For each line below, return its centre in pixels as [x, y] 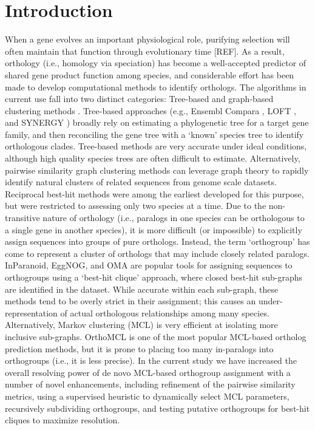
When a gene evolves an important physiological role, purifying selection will [147, 39]
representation [31, 312]
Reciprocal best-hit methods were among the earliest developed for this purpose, [154, 193]
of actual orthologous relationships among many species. [165, 312]
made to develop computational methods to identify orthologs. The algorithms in [156, 87]
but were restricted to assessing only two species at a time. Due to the [136, 206]
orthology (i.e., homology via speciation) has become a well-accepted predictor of [156, 63]
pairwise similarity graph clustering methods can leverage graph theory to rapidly [157, 170]
